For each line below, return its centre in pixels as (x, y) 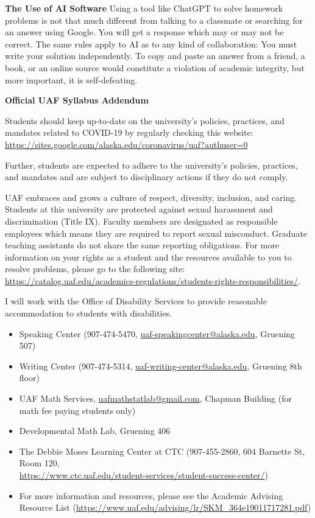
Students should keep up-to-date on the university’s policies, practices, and (145, 120)
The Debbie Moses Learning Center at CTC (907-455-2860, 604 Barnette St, (162, 451)
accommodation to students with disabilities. (89, 313)
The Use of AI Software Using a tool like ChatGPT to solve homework (144, 8)
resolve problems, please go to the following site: (95, 269)
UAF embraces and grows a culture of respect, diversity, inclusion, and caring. (151, 197)
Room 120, (39, 463)
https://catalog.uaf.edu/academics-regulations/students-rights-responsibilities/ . (153, 280)
